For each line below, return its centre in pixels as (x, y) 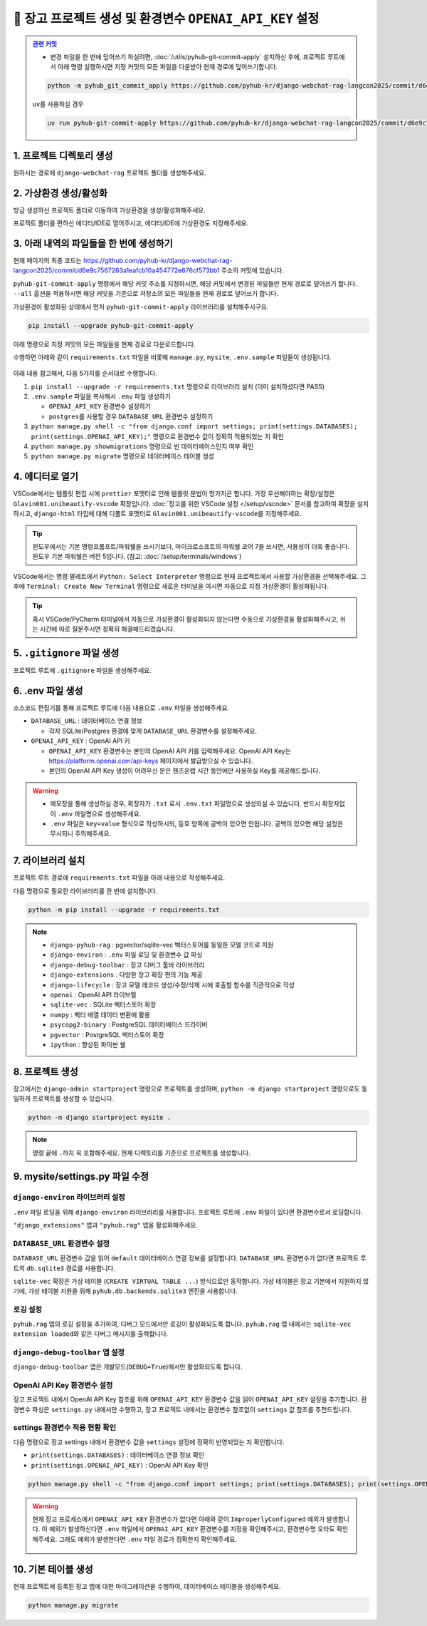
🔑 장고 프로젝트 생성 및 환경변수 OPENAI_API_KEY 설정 (166, 19)
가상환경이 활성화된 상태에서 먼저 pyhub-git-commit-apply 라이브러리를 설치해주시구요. (141, 307)
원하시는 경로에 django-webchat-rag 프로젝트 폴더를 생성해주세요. (110, 173)
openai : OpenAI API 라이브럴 (93, 994)
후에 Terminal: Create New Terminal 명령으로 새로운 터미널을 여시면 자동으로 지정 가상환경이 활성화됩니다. (171, 586)
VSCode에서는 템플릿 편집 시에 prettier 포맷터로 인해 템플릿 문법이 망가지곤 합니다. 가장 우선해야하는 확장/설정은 (174, 494)
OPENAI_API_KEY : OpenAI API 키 (81, 741)
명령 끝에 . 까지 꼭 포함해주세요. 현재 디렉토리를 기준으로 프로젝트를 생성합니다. (141, 1153)
